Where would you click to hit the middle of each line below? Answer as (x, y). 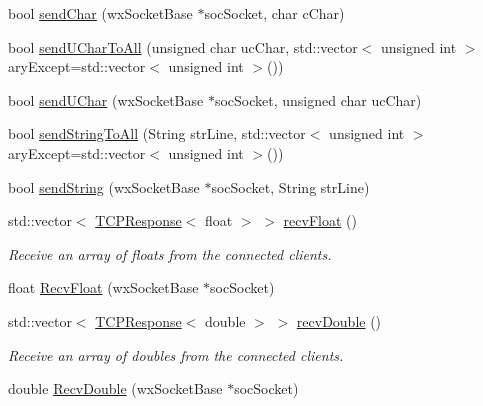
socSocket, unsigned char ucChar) (318, 99)
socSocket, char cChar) (274, 13)
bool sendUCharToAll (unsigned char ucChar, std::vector (183, 46)
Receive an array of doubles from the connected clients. (176, 354)
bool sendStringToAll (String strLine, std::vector (157, 133)
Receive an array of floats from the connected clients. (170, 253)
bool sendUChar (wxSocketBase (106, 99)
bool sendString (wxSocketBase (104, 186)
